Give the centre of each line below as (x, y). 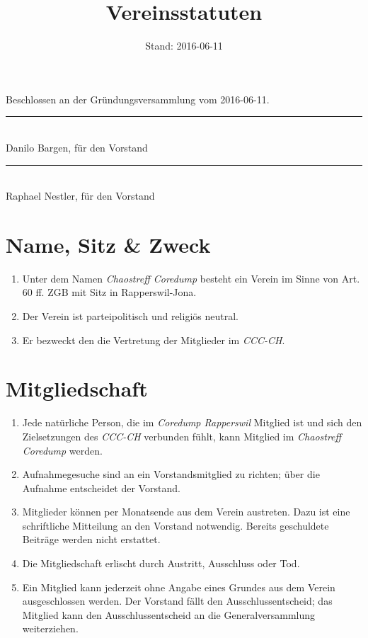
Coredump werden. (62, 450)
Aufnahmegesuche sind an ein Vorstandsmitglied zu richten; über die (171, 474)
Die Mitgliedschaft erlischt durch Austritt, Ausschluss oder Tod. (161, 563)
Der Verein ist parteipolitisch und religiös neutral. (130, 316)
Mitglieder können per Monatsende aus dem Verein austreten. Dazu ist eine (186, 512)
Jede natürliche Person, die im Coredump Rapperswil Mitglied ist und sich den (192, 422)
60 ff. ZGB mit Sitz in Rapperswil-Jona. (109, 292)
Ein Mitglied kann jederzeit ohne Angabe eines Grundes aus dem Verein (179, 587)
